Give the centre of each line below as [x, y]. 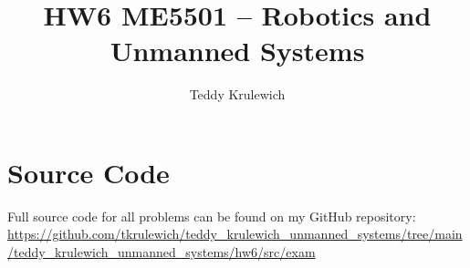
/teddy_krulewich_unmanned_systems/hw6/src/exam [162, 252]
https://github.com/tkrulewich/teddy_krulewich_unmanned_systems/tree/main [235, 234]
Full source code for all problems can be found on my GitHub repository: [212, 216]
